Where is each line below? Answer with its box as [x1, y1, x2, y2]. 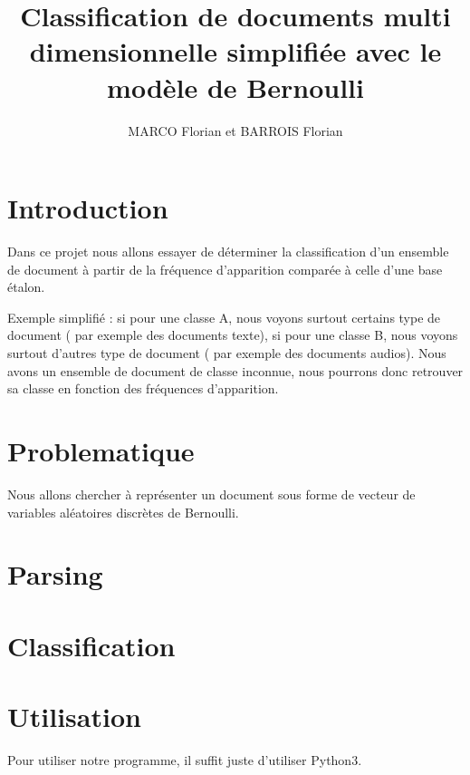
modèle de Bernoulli [107, 68, 364, 105]
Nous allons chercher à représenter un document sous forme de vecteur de [7, 484, 416, 503]
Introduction [7, 189, 168, 227]
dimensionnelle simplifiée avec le [29, 33, 442, 70]
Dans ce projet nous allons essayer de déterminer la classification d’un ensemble [7, 242, 449, 261]
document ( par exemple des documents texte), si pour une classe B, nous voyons [7, 325, 458, 344]
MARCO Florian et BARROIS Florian [128, 121, 343, 140]
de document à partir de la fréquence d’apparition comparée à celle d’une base [7, 259, 443, 278]
